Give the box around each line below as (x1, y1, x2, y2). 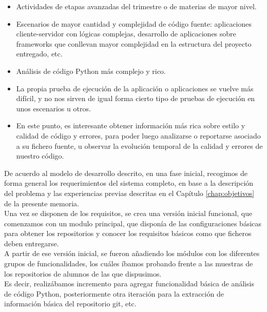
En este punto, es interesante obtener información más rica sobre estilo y (16, 120, 245, 131)
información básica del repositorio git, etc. (4, 298, 137, 309)
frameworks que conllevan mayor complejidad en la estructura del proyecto (16, 38, 252, 49)
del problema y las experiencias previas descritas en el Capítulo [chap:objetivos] (4, 187, 255, 198)
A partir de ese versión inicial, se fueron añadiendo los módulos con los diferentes (4, 248, 260, 259)
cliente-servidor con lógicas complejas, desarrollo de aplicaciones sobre (16, 28, 236, 39)
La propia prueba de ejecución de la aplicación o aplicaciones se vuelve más (16, 83, 254, 93)
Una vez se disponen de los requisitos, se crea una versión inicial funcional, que (4, 208, 253, 219)
